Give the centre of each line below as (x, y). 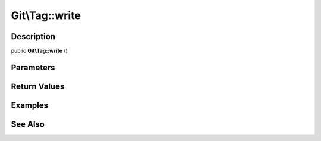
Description (33, 36)
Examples (30, 105)
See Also (28, 124)
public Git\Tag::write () (39, 51)
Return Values (38, 86)
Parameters (33, 67)
